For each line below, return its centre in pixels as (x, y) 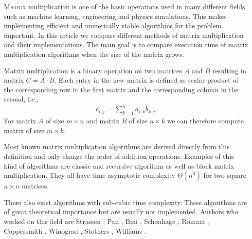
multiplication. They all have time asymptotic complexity (90, 175)
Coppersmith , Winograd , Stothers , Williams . (75, 230)
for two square (225, 175)
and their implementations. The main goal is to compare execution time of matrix (126, 44)
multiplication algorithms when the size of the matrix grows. (94, 54)
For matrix (20, 121)
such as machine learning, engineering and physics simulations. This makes (115, 16)
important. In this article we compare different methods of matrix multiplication (124, 35)
